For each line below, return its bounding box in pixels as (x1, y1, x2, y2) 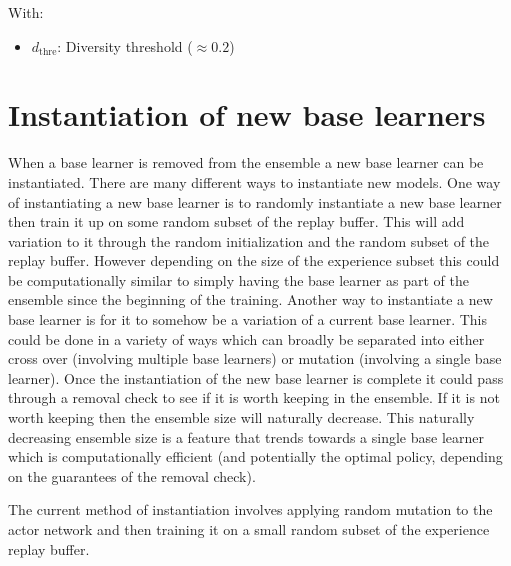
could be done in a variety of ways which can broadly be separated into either (8, 328, 485, 349)
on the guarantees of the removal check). (8, 465, 256, 486)
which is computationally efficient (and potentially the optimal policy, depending (8, 446, 503, 467)
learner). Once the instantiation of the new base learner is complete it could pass (8, 367, 504, 388)
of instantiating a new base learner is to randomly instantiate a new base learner (8, 191, 502, 212)
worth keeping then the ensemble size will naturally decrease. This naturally (8, 407, 475, 428)
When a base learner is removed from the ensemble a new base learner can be (8, 152, 484, 173)
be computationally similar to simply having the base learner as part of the (8, 269, 469, 290)
